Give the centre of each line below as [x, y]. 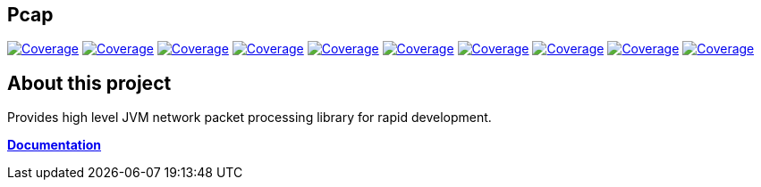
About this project [89, 83]
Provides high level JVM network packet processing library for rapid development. [249, 118]
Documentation [55, 145]
